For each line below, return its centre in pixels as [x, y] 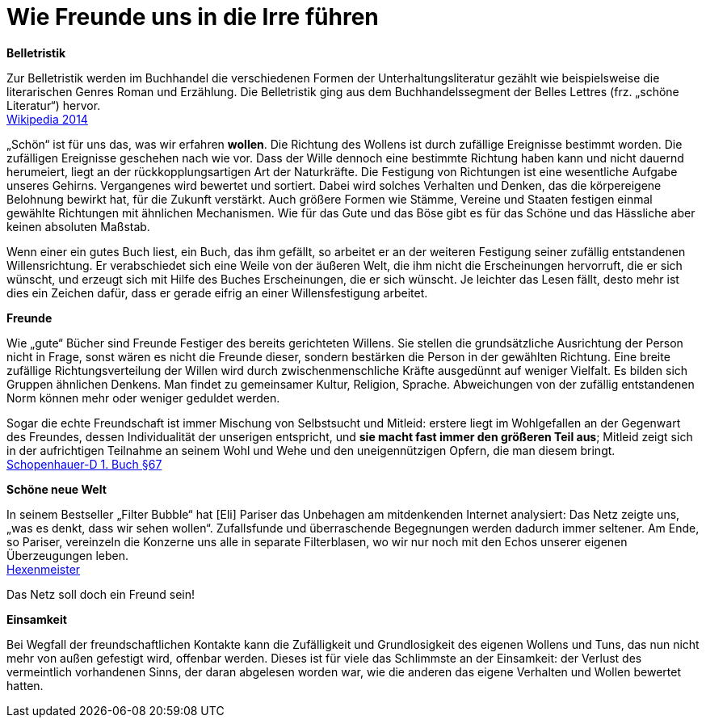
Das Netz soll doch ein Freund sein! [101, 594]
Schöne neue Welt [57, 489]
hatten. [25, 685]
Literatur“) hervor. [54, 105]
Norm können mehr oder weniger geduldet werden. [143, 398]
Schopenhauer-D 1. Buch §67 [84, 464]
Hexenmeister [44, 569]
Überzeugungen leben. [68, 555]
